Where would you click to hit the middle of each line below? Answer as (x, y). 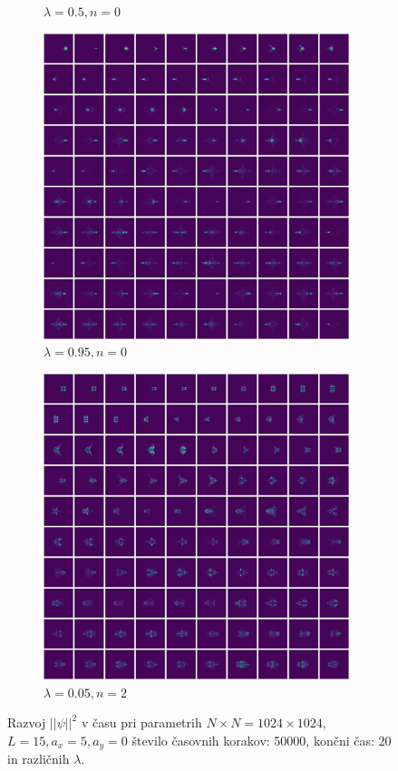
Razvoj (27, 722)
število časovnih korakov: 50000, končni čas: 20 (262, 740)
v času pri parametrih (141, 722)
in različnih (39, 759)
